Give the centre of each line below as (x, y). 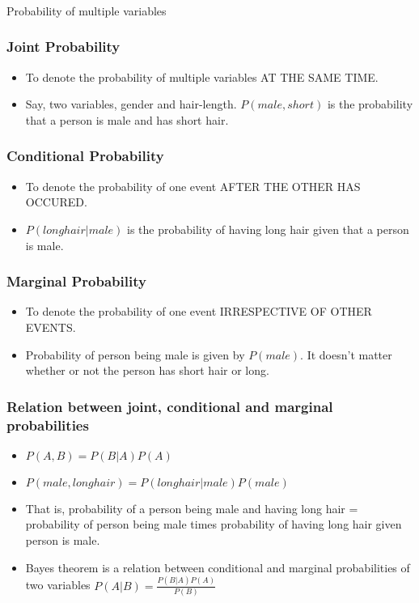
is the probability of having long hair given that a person (268, 229)
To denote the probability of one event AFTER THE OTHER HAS (193, 186)
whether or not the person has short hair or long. (147, 370)
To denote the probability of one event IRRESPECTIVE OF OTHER (199, 311)
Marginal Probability (76, 281)
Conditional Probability (85, 156)
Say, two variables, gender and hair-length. (131, 104)
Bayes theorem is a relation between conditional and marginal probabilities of (218, 567)
